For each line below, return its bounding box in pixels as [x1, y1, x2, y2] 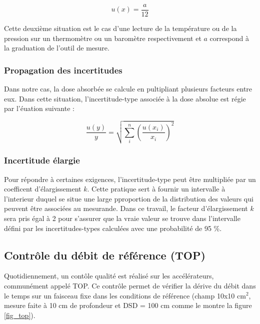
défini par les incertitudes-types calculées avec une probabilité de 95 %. [4, 222, 222, 233]
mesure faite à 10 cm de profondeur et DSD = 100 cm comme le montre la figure [4, 300, 252, 310]
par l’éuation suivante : [4, 103, 74, 113]
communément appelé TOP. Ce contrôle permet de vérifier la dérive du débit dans [4, 280, 256, 290]
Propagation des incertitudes [4, 63, 122, 76]
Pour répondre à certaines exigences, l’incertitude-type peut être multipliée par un [4, 173, 256, 184]
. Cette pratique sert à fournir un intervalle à [87, 183, 225, 194]
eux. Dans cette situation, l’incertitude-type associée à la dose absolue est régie [4, 93, 246, 103]
